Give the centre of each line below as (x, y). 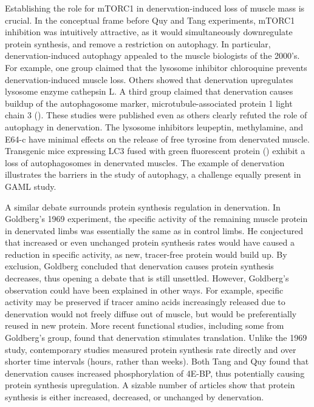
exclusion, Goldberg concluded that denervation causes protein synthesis (139, 266)
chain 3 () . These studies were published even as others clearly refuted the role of (156, 115)
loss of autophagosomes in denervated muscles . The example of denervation (145, 162)
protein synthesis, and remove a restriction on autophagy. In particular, (138, 43)
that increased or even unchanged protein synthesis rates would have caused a (150, 242)
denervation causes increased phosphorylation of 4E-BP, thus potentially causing (155, 373)
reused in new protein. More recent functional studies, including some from (145, 325)
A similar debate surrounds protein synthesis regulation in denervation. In (143, 207)
